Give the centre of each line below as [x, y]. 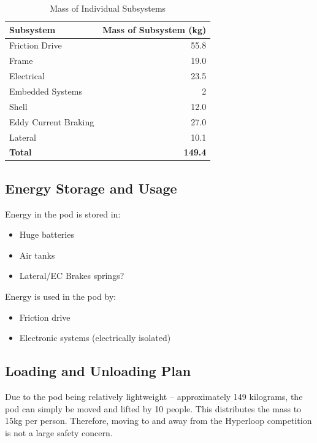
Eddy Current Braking [52, 121]
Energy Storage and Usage [91, 188]
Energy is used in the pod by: [61, 296]
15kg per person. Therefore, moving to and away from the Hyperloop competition [158, 421]
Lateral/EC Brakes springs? [72, 276]
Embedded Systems [46, 91]
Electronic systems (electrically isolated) [95, 338]
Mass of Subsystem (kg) [155, 29]
